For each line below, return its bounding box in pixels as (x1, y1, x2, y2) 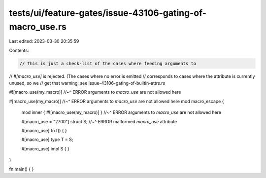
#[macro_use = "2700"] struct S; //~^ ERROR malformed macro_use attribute (21, 118, 177, 124)
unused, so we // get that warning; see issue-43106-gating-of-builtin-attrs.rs (9, 80, 166, 86)
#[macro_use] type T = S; (21, 137, 73, 142)
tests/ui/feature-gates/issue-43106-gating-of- (9, 7, 207, 18)
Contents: (9, 47, 29, 53)
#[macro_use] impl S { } (21, 145, 69, 151)
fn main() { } (9, 166, 34, 172)
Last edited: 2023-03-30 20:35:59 (9, 38, 79, 44)
